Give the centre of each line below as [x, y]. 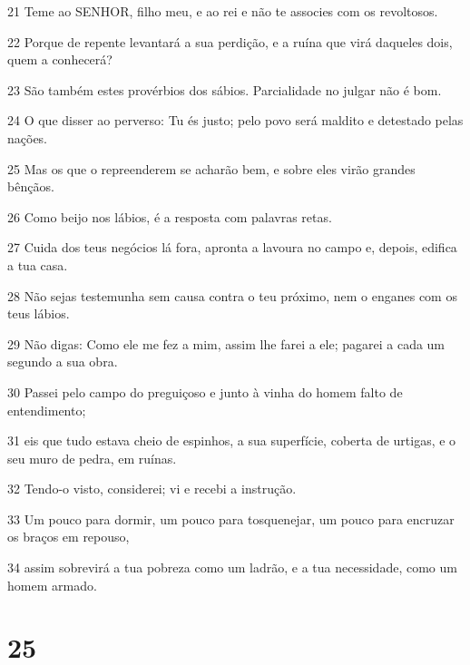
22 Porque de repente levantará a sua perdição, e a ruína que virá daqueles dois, [230, 41]
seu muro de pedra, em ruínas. [92, 458]
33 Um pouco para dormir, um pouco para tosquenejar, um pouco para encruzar [231, 518]
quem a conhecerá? [60, 59]
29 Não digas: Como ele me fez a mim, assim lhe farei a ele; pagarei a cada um [226, 343]
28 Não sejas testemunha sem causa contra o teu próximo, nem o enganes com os [232, 295]
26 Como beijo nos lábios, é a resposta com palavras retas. [170, 216]
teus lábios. [39, 313]
